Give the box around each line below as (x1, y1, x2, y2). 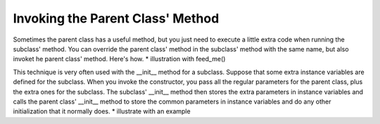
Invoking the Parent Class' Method (13, 11, 220, 26)
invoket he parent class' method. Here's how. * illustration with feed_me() (13, 55, 226, 63)
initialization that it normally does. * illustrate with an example (13, 107, 191, 116)
